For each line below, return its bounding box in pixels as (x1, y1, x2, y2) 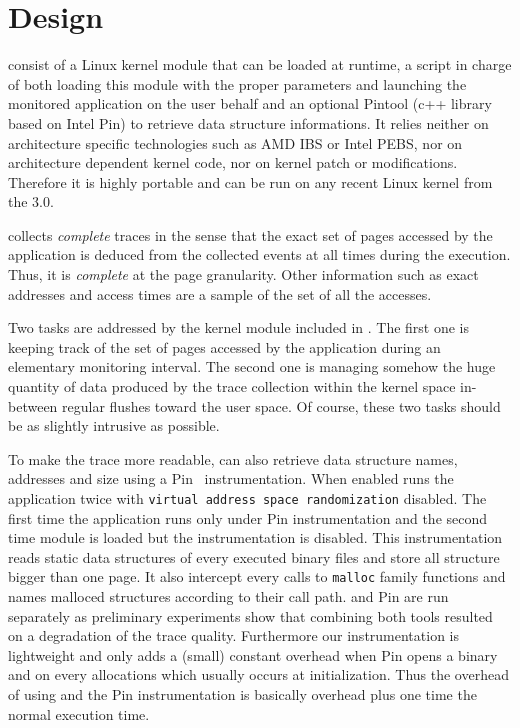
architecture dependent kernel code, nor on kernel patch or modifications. (8, 152, 458, 173)
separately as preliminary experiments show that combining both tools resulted (8, 605, 493, 626)
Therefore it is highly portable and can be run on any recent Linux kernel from (8, 171, 493, 192)
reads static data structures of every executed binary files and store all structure (8, 546, 500, 567)
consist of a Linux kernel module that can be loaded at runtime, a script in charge (8, 54, 512, 75)
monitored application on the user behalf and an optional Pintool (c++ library (8, 93, 492, 114)
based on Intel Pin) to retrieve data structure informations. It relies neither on (8, 112, 489, 133)
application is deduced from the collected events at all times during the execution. (8, 244, 511, 265)
